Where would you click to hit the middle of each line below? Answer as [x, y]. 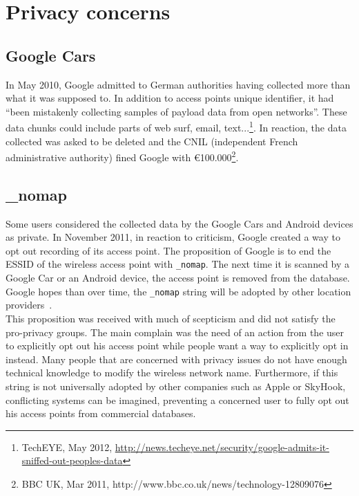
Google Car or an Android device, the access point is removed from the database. [178, 278]
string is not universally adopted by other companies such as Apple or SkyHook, [176, 386]
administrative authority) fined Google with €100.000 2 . [122, 156]
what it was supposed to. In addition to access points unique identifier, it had [170, 98]
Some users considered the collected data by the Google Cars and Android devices [179, 223]
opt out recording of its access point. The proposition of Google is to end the [168, 250]
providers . [29, 305]
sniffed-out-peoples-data [72, 460]
